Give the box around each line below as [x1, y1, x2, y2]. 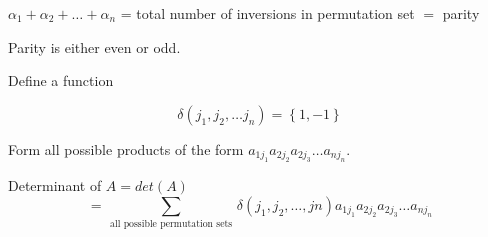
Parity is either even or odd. [8, 36, 181, 57]
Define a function [8, 70, 114, 91]
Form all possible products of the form [8, 138, 244, 159]
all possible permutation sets [110, 219, 233, 230]
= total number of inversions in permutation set [120, 3, 415, 23]
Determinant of [8, 175, 102, 196]
